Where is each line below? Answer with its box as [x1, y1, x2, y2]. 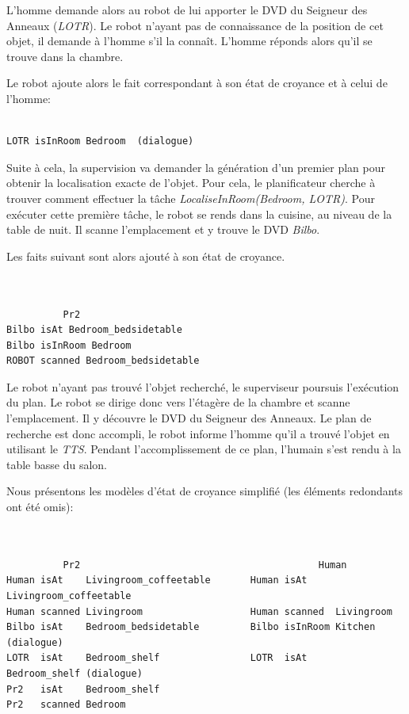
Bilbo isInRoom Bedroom [6, 339, 132, 351]
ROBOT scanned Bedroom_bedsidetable [6, 355, 200, 367]
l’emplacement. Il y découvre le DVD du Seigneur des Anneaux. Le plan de [6, 410, 372, 426]
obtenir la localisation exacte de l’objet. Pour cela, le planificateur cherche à [6, 174, 376, 191]
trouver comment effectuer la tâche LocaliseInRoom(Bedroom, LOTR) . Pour [6, 189, 375, 206]
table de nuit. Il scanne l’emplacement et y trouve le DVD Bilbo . [6, 221, 320, 238]
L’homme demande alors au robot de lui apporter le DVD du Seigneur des [6, 2, 368, 17]
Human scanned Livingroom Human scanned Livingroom [6, 605, 392, 617]
